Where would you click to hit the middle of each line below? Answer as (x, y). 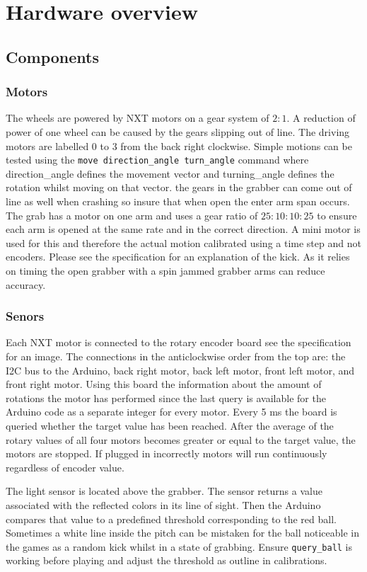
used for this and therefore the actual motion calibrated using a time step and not (183, 242)
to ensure (337, 215)
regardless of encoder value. (65, 467)
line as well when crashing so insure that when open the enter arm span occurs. (178, 201)
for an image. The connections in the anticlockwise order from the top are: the (176, 356)
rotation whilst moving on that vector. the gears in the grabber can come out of (179, 187)
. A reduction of (321, 118)
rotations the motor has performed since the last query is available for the (166, 397)
